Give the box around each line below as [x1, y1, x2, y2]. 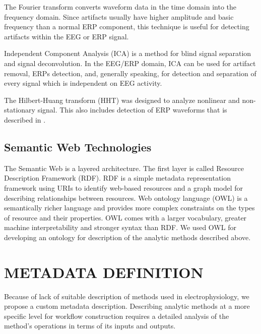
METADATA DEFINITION [4, 261, 204, 282]
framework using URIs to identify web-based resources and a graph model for [4, 182, 243, 193]
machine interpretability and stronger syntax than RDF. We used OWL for [4, 222, 236, 233]
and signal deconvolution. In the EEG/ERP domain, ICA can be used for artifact [4, 58, 256, 68]
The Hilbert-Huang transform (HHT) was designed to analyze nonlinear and [4, 94, 240, 105]
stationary [4, 104, 35, 115]
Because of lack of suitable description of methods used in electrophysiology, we [4, 291, 249, 301]
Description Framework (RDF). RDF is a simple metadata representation [4, 173, 231, 183]
